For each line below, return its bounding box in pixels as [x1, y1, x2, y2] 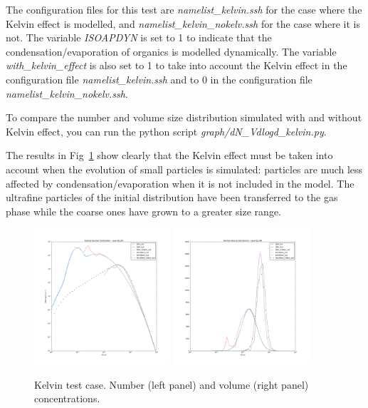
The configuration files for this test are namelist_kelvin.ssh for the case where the [6, 2, 362, 16]
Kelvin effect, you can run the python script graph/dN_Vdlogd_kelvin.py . [6, 123, 327, 138]
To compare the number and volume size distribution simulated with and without [6, 110, 362, 125]
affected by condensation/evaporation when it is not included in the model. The [6, 175, 354, 190]
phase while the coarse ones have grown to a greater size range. [6, 203, 281, 218]
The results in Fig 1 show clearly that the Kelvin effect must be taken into [6, 148, 333, 163]
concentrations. [34, 391, 100, 406]
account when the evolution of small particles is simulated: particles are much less [6, 161, 363, 176]
